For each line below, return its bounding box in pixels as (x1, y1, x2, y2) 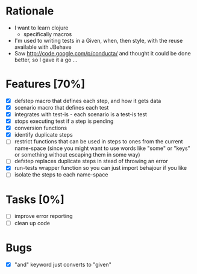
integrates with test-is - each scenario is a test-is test (14, 111, 147, 118)
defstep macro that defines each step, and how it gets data (14, 97, 161, 104)
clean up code (14, 219, 51, 226)
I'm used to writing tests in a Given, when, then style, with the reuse (14, 37, 183, 44)
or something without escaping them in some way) (14, 151, 140, 158)
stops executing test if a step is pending (14, 117, 114, 125)
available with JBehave (14, 43, 72, 51)
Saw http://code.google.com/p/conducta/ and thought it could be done (14, 49, 191, 57)
